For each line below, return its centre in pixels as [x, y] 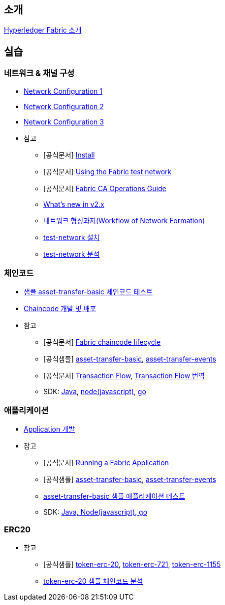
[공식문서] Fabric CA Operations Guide [105, 188]
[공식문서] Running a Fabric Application [106, 463]
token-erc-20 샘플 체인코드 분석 [93, 581]
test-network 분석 [72, 254]
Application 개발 [49, 429]
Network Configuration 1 [63, 91]
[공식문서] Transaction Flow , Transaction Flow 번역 [124, 376]
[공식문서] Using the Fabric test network [108, 171]
